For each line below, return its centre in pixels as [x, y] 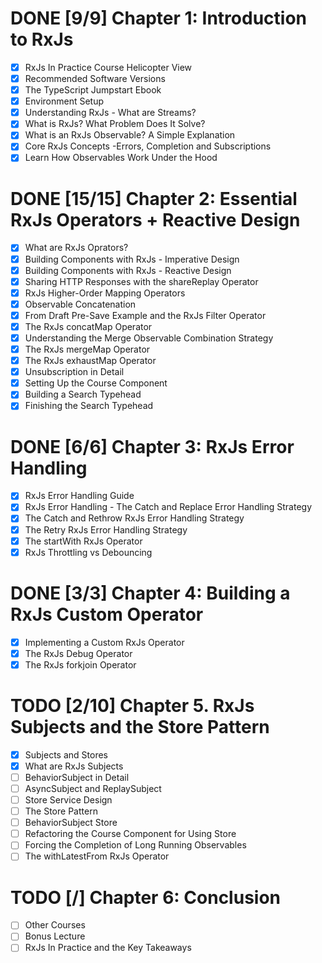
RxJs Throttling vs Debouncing [88, 552]
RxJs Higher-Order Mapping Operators [105, 293]
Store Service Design [68, 800]
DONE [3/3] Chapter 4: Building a [150, 593]
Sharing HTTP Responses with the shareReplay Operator [141, 281]
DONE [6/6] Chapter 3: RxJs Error [152, 446]
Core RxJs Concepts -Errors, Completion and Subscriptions [148, 146]
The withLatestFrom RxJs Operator [97, 856]
